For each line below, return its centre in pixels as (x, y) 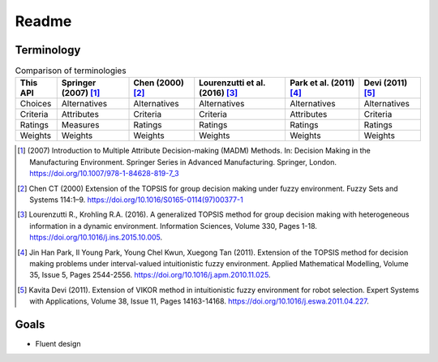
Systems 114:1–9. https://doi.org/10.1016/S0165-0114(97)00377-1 (136, 200)
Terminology (48, 50)
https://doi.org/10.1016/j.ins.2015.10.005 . (96, 237)
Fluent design (58, 344)
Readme (43, 21)
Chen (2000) (159, 83)
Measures (80, 125)
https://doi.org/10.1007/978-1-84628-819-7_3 (104, 174)
